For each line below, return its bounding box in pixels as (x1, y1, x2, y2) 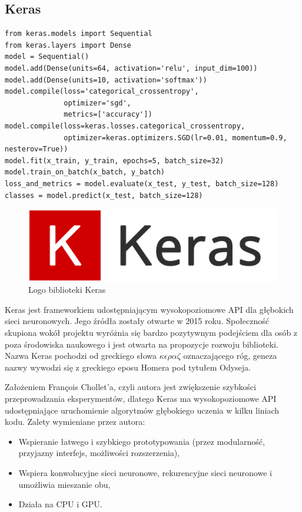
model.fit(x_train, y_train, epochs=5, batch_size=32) (5, 156, 224, 165)
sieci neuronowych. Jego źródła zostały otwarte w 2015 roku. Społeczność (5, 315, 270, 327)
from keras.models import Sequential (5, 29, 152, 38)
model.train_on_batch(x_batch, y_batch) (5, 168, 165, 177)
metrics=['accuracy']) (64, 110, 152, 119)
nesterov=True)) (5, 145, 68, 154)
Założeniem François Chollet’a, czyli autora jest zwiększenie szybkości (5, 381, 256, 393)
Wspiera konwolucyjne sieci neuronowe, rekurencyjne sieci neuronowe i (18, 466, 272, 478)
